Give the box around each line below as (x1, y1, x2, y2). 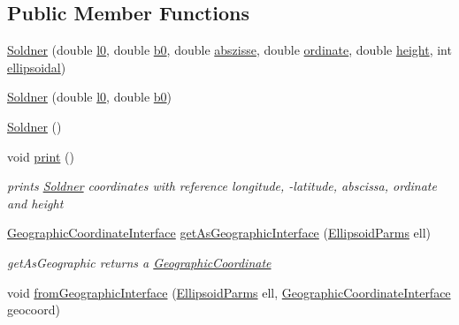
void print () (7, 147, 74, 165)
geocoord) (7, 300, 60, 319)
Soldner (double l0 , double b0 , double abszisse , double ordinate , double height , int (7, 41, 452, 59)
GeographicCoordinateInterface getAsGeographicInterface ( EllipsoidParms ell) (7, 223, 432, 242)
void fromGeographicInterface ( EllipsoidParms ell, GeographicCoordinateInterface (7, 283, 451, 301)
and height (7, 193, 64, 212)
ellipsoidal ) (7, 57, 66, 76)
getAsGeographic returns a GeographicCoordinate (7, 253, 272, 271)
